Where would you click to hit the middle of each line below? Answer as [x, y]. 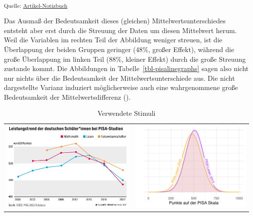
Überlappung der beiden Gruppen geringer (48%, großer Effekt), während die [119, 49]
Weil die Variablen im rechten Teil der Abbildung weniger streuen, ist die [113, 40]
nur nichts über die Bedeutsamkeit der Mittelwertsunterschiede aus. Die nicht [119, 78]
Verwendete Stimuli [126, 113]
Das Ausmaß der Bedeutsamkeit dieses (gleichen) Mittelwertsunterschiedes [115, 21]
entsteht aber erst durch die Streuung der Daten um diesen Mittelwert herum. [120, 30]
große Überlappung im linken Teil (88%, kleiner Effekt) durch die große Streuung [125, 59]
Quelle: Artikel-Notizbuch [36, 5]
